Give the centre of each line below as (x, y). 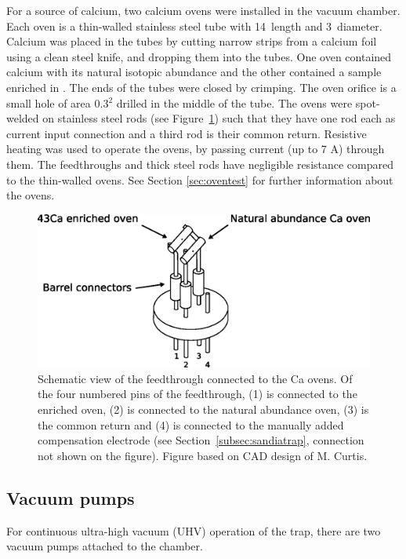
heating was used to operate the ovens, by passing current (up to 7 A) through (196, 149)
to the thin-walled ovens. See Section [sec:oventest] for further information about (200, 179)
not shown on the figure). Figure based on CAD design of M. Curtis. (203, 455)
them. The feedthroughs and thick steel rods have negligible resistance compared (200, 164)
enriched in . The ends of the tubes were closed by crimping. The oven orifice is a (201, 87)
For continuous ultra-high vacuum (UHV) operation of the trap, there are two (194, 530)
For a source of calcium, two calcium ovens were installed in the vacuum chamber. (203, 10)
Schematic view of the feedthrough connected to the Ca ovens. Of (195, 378)
